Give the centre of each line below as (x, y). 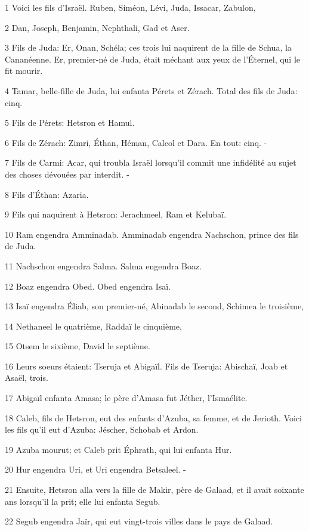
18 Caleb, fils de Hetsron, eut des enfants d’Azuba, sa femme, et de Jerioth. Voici (154, 417)
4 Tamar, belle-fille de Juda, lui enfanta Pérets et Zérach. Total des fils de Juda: (151, 90)
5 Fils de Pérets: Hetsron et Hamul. (70, 122)
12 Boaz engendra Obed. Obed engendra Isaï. (88, 286)
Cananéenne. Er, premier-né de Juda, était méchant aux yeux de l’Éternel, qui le (153, 59)
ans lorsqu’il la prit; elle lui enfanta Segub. (83, 501)
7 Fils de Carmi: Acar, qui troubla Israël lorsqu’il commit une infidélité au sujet (151, 162)
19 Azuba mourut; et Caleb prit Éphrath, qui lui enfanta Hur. (118, 449)
